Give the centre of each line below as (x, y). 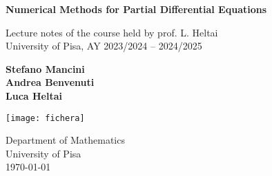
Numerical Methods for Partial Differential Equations (136, 9)
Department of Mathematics (65, 140)
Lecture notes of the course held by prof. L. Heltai (112, 32)
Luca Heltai (34, 95)
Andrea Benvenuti (50, 82)
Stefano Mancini (45, 68)
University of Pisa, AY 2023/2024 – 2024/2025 (104, 46)
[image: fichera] (45, 118)
